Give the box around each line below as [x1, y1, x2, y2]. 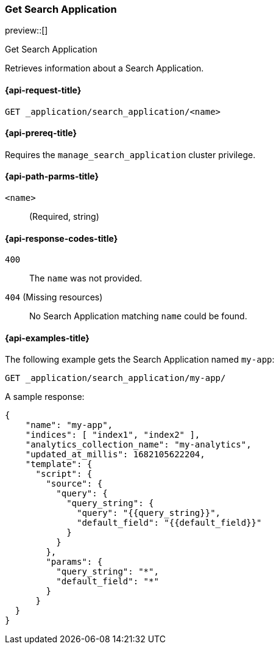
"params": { [46, 557, 103, 567]
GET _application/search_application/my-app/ [5, 373, 226, 383]
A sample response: [5, 391, 85, 402]
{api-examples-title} [5, 332, 90, 343]
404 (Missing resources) [5, 292, 103, 303]
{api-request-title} [5, 84, 82, 95]
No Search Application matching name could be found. [29, 311, 247, 322]
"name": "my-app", [25, 420, 113, 430]
